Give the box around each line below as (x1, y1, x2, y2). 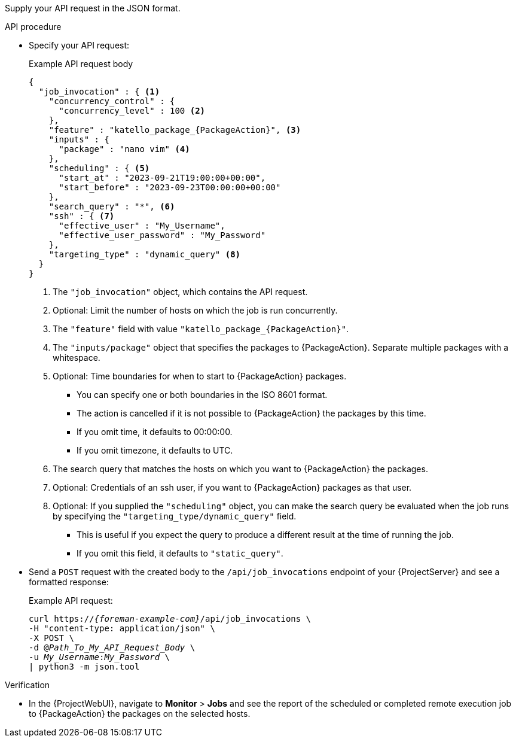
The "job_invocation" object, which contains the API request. (53, 287, 308, 297)
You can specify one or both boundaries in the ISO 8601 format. (77, 390, 328, 400)
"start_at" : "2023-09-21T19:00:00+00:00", (59, 173, 266, 183)
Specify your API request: (29, 40, 130, 50)
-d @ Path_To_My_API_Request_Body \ (29, 643, 196, 652)
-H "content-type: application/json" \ (29, 624, 215, 633)
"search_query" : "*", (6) (48, 202, 175, 211)
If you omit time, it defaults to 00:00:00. (77, 427, 233, 437)
